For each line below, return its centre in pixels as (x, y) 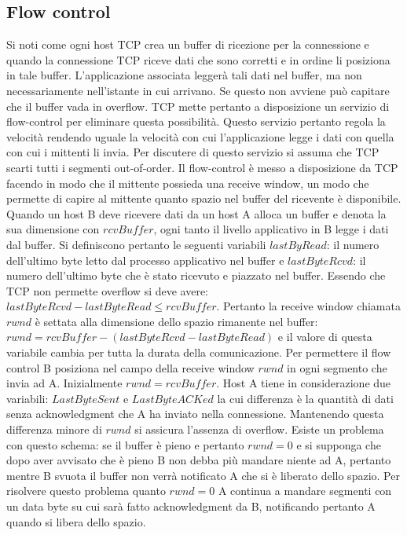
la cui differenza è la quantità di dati (305, 398)
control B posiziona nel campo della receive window (130, 367)
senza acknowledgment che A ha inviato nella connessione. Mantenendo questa (195, 414)
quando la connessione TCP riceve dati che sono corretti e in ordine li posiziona (198, 59)
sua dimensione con (53, 229)
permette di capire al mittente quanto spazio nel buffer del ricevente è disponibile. (204, 198)
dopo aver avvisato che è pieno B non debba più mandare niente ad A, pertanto (199, 460)
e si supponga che (339, 444)
